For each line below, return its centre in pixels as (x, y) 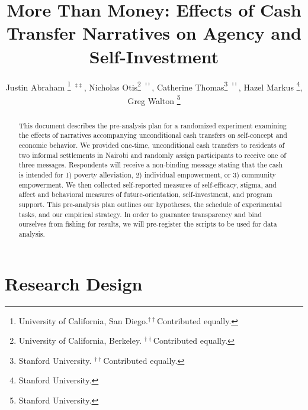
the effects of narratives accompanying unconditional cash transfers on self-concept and (153, 135)
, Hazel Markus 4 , (270, 86)
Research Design (74, 283)
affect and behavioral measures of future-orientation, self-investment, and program (145, 194)
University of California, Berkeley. (80, 340)
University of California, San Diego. (83, 320)
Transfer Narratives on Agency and (154, 33)
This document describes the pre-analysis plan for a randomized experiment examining (153, 125)
